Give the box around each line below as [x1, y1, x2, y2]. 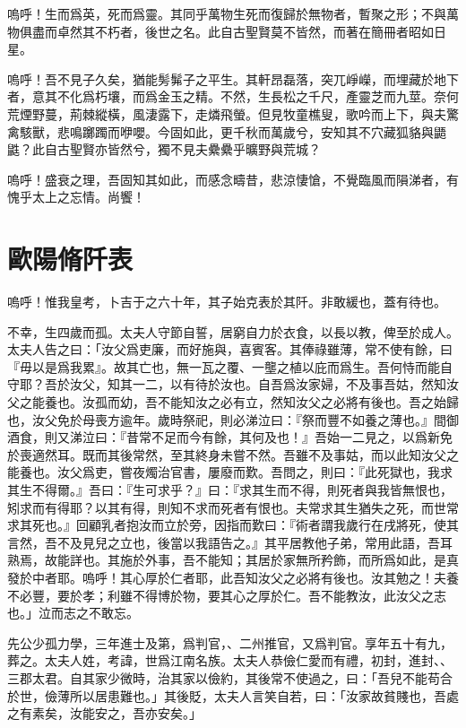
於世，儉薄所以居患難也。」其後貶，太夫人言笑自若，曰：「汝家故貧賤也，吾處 [7, 686, 459, 705]
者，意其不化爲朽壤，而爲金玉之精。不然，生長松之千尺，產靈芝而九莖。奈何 [7, 87, 459, 106]
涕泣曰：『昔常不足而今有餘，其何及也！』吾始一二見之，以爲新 [69, 428, 440, 446]
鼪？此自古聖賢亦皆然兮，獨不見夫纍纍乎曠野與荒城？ [7, 140, 321, 159]
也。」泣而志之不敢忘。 [7, 603, 139, 622]
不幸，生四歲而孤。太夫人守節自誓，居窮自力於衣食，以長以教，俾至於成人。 [7, 322, 459, 341]
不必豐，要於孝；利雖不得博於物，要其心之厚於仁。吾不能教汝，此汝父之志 [7, 585, 446, 604]
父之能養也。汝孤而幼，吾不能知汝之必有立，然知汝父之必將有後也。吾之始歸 [7, 393, 459, 412]
